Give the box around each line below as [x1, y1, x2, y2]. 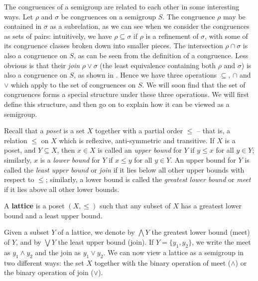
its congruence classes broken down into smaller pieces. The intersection [4, 40, 223, 51]
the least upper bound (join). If [58, 237, 154, 247]
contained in [4, 21, 42, 31]
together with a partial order [95, 125, 183, 136]
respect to [4, 174, 34, 185]
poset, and [4, 145, 36, 155]
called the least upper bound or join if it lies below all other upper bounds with [4, 164, 245, 175]
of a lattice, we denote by [57, 227, 135, 237]
